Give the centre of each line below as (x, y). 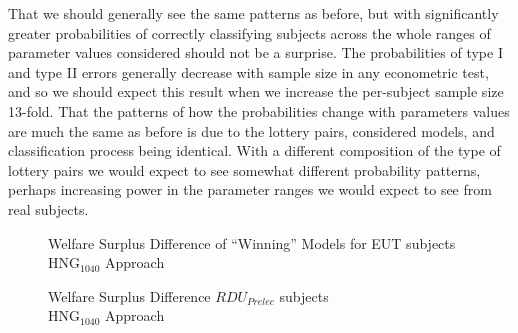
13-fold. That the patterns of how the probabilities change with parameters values (259, 110)
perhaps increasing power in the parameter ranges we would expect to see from (250, 189)
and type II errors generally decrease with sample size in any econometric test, (248, 71)
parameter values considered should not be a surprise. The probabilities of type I (255, 52)
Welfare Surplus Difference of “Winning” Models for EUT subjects (252, 242)
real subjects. (48, 208)
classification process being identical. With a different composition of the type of (254, 150)
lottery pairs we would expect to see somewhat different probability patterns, (244, 169)
